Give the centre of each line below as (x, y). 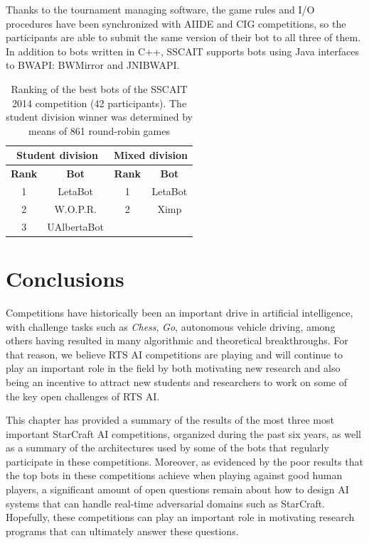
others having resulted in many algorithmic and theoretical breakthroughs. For (177, 340)
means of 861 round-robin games (100, 130)
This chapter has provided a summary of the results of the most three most (170, 420)
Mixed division (151, 155)
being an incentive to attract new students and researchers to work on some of (177, 382)
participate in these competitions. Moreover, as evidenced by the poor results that (185, 461)
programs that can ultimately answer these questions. (122, 531)
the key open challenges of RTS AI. (83, 396)
